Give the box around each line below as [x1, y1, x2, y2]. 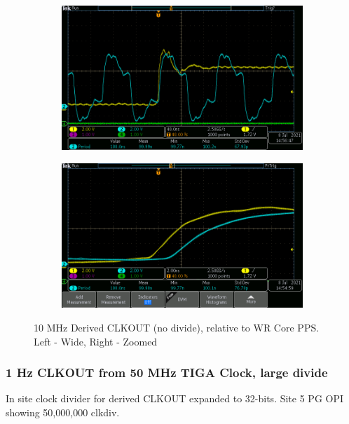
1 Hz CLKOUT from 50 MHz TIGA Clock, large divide [6, 364, 328, 381]
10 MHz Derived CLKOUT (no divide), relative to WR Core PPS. [34, 320, 320, 334]
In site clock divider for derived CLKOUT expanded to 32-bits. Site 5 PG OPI [6, 391, 344, 406]
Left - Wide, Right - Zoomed [34, 334, 158, 348]
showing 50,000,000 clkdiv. [6, 404, 120, 419]
